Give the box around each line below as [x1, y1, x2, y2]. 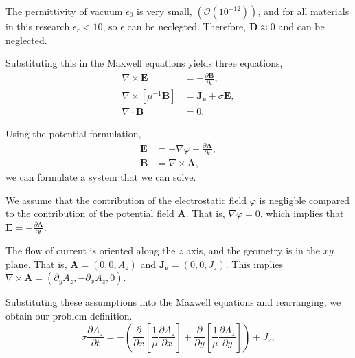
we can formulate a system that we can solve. [5, 170, 196, 184]
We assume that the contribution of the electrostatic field [5, 192, 247, 207]
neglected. [5, 32, 47, 47]
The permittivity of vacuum [5, 4, 123, 18]
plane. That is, [5, 256, 67, 271]
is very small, [137, 4, 192, 18]
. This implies [225, 256, 284, 271]
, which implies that [260, 206, 344, 221]
